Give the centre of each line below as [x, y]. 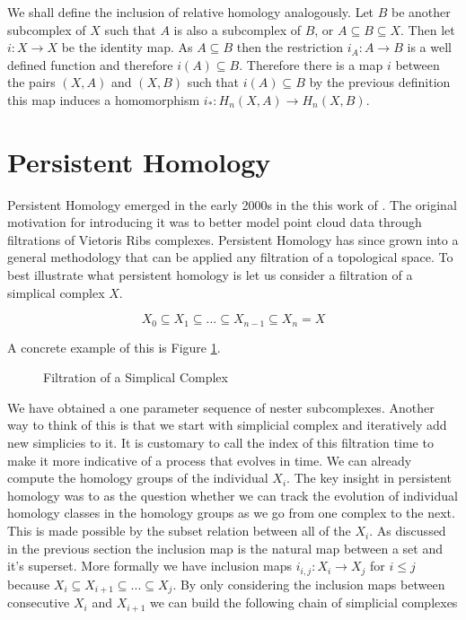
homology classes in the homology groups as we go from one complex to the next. [231, 513]
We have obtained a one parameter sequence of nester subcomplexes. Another [221, 407]
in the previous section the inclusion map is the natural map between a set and [225, 548]
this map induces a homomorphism [104, 99]
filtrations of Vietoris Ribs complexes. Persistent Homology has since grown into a [233, 239]
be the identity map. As [127, 47]
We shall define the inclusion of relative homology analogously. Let [191, 12]
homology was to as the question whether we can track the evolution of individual [233, 495]
